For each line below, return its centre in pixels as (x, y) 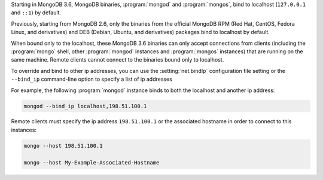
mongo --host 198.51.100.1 (63, 146)
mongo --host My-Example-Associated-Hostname (92, 162)
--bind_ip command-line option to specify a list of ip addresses (92, 79)
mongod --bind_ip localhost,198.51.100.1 (85, 106)
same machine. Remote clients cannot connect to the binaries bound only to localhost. (118, 60)
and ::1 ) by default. (36, 13)
